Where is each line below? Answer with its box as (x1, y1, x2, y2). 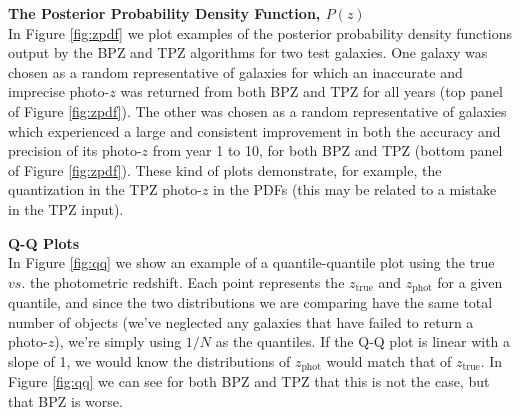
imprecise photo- (8, 81, 110, 102)
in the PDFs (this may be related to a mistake (213, 179, 497, 200)
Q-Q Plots (8, 232, 80, 253)
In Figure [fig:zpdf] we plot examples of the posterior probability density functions (8, 22, 512, 43)
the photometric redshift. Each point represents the (29, 271, 345, 292)
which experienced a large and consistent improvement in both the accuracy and (8, 120, 501, 141)
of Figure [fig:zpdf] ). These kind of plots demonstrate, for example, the (8, 159, 442, 180)
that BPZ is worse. (8, 391, 123, 411)
